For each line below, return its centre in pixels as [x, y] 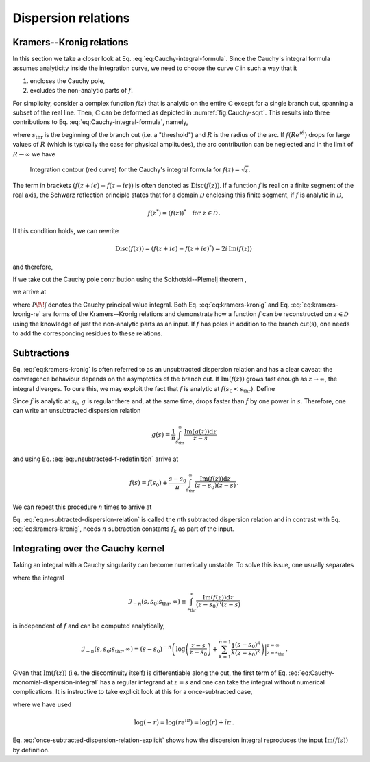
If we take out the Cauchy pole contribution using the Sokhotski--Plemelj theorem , [129, 279]
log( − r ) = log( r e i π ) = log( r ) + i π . [184, 722]
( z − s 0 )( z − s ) [215, 486]
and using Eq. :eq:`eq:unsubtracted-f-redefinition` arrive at [96, 459]
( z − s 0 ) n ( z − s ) [218, 605]
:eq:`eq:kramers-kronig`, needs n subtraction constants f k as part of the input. [123, 530]
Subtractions [41, 353]
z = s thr [275, 653]
